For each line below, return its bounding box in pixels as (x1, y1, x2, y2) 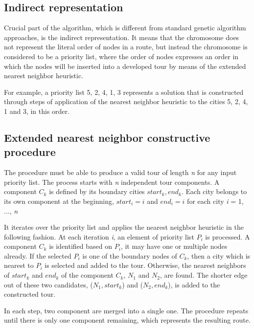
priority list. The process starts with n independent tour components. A (4, 176, 220, 187)
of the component (61, 270, 114, 280)
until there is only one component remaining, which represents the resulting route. (4, 315, 251, 325)
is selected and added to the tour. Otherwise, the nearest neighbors (45, 260, 246, 270)
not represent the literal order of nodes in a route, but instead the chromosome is (4, 42, 248, 52)
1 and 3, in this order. (4, 106, 69, 116)
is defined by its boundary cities (49, 186, 145, 197)
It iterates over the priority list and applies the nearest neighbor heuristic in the (4, 222, 244, 232)
